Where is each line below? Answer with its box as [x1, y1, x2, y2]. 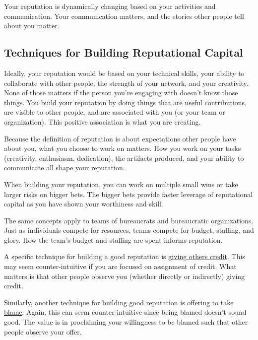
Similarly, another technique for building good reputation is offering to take [4, 297, 234, 307]
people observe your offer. [4, 326, 82, 337]
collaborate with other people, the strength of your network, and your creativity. [4, 77, 249, 88]
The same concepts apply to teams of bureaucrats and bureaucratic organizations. [4, 215, 254, 225]
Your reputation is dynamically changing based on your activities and [4, 1, 216, 11]
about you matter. [4, 20, 60, 31]
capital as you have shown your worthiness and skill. [4, 199, 163, 209]
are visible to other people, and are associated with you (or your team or [4, 107, 225, 117]
